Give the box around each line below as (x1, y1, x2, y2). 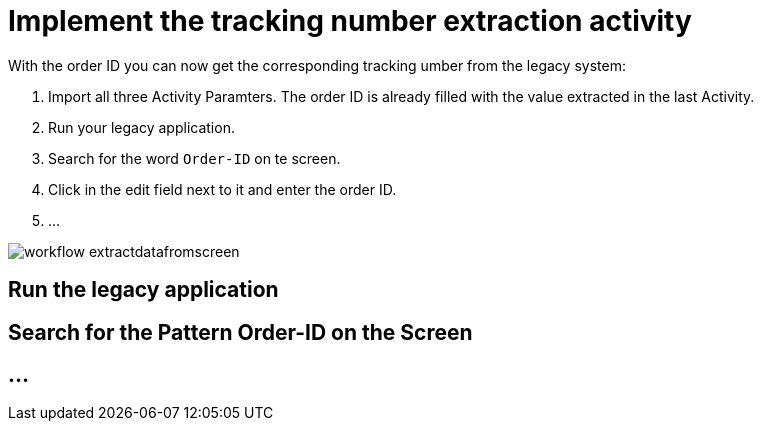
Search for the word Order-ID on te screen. (48, 149, 341, 167)
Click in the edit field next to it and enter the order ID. (48, 180, 397, 198)
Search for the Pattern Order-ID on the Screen (8, 319, 473, 345)
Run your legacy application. (48, 118, 235, 136)
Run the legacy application (8, 277, 279, 303)
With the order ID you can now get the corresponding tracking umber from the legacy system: (8, 56, 626, 74)
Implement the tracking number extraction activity (8, 4, 692, 38)
